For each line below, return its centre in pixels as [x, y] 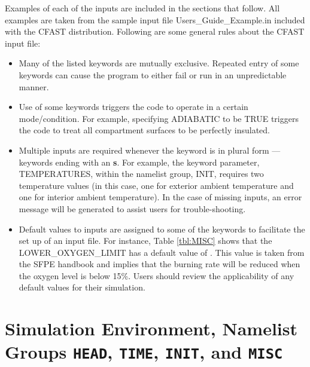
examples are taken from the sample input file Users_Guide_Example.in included [155, 19]
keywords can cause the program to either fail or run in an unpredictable [153, 74]
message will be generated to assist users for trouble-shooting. [132, 208]
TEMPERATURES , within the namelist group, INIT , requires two [141, 174]
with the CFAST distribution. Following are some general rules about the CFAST [155, 31]
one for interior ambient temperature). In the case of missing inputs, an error [160, 197]
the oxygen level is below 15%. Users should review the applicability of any [156, 275]
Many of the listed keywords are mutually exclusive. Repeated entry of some [159, 63]
